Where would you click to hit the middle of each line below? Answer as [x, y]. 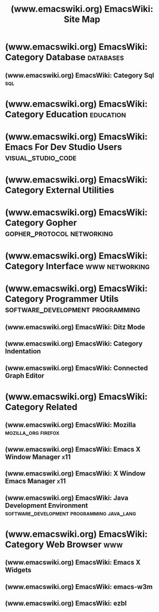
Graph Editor [25, 376]
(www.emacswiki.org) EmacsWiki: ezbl [66, 603]
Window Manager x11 [38, 457]
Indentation [23, 351]
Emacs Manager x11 [35, 481]
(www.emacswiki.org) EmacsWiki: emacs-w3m [79, 587]
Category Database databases [65, 57]
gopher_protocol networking [59, 233]
